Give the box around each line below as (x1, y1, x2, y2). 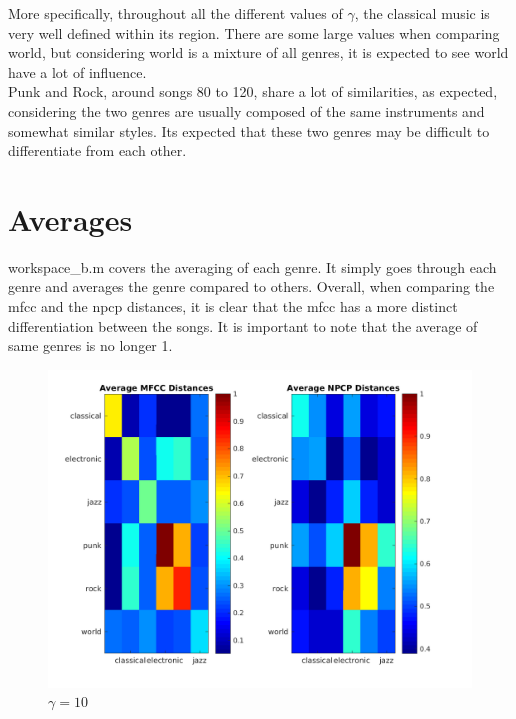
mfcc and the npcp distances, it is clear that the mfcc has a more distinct (8, 296, 458, 317)
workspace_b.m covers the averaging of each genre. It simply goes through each (8, 256, 497, 277)
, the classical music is (354, 3, 490, 23)
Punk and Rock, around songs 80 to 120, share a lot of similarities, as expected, (8, 81, 498, 102)
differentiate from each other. (8, 140, 187, 161)
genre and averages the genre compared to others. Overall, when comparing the (8, 276, 495, 297)
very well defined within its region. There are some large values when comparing (8, 22, 500, 43)
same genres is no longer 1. (8, 335, 173, 356)
